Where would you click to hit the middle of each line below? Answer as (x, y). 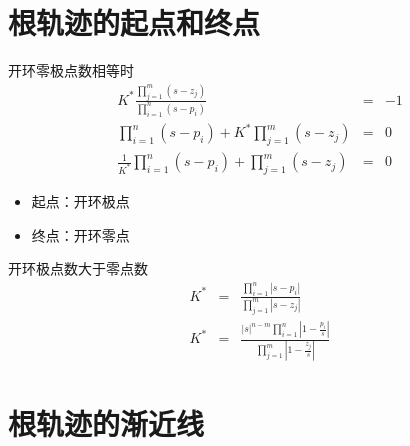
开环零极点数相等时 (71, 70)
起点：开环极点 (80, 200)
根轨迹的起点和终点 (134, 22)
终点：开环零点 (80, 234)
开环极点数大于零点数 (78, 268)
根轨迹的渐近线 (106, 422)
